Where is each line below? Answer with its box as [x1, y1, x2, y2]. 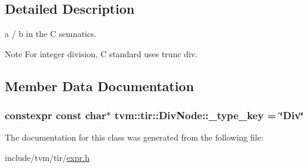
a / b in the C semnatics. [5, 27, 97, 40]
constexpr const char [5, 108, 106, 123]
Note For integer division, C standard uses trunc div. [5, 47, 198, 60]
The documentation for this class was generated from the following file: [5, 131, 263, 144]
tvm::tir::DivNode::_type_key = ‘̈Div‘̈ [114, 108, 304, 123]
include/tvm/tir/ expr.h [5, 151, 90, 163]
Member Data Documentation [5, 76, 194, 95]
